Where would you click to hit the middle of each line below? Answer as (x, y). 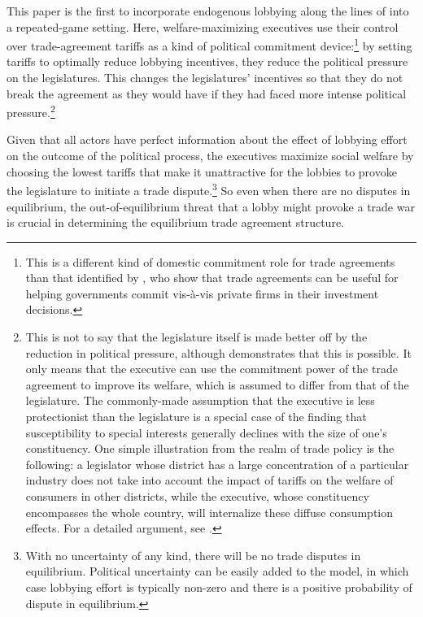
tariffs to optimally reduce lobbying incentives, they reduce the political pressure (207, 61)
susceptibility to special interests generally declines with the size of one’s (206, 432)
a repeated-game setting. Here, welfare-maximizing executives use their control (203, 26)
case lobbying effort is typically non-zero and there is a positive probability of (219, 587)
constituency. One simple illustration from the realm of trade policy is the (210, 448)
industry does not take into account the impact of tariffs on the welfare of (209, 480)
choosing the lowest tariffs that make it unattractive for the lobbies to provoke (202, 171)
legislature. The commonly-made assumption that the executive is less (200, 400)
